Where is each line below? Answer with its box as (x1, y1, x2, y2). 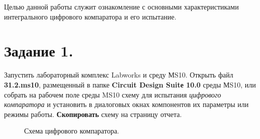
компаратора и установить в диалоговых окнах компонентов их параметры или (4, 99, 249, 109)
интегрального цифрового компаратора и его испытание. (4, 11, 177, 21)
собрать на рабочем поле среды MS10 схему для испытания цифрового (4, 89, 221, 99)
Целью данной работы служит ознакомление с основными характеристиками (4, 1, 239, 11)
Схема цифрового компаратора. (24, 125, 119, 136)
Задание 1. (4, 40, 73, 61)
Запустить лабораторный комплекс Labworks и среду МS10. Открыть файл (4, 69, 233, 80)
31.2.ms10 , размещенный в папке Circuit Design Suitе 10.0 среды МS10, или (4, 79, 256, 89)
